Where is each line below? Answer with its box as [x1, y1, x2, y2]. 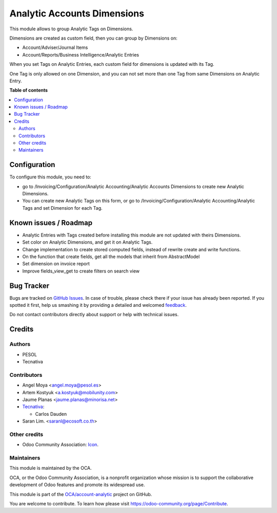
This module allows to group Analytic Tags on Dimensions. [9, 26, 133, 32]
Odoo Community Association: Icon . [22, 442, 98, 448]
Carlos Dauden [35, 411, 67, 417]
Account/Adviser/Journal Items [22, 44, 88, 51]
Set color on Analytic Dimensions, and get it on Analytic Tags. [22, 239, 153, 245]
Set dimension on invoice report [22, 261, 90, 267]
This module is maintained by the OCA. [9, 465, 92, 471]
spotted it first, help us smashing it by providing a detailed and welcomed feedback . [9, 302, 187, 308]
